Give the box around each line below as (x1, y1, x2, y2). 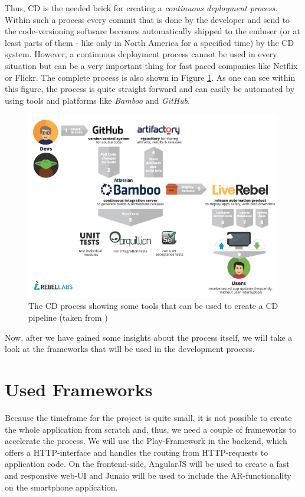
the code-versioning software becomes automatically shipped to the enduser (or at (5, 25, 301, 37)
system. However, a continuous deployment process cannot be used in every (5, 48, 277, 60)
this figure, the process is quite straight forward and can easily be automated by (5, 83, 295, 95)
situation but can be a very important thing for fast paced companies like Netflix (5, 59, 298, 71)
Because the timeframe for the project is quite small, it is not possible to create (5, 411, 292, 423)
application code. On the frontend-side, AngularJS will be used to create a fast (5, 457, 290, 470)
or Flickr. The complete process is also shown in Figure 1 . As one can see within (5, 71, 296, 83)
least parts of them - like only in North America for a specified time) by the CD (5, 36, 294, 48)
